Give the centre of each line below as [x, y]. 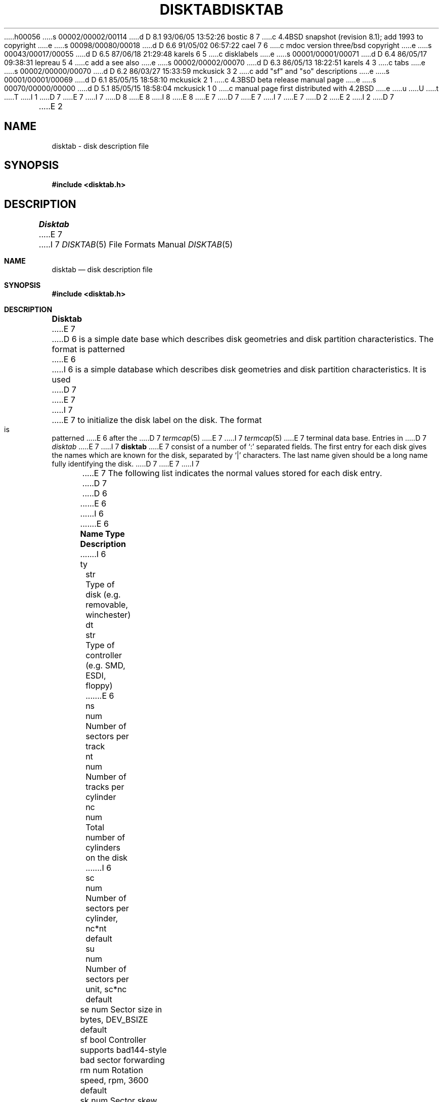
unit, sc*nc [106, 989]
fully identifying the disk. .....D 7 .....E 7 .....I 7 [126, 464]
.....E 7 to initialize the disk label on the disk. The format [157, 420]
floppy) [99, 686]
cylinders [103, 848]
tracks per [105, 787]
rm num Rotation [112, 1070]
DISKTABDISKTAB [221, 10]
